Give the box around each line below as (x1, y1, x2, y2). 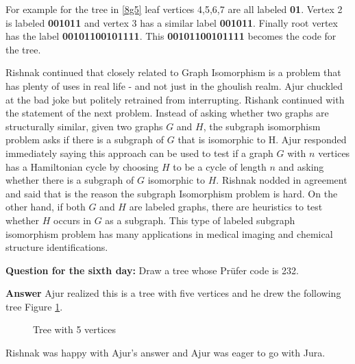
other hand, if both (5, 199, 86, 214)
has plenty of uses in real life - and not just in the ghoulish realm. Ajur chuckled (5, 78, 343, 93)
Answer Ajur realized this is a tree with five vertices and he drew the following (5, 286, 341, 300)
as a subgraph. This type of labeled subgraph (105, 213, 295, 227)
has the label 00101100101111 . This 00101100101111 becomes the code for (5, 29, 336, 43)
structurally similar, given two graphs (5, 119, 163, 133)
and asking (278, 159, 324, 173)
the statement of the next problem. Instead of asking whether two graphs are (5, 106, 329, 120)
